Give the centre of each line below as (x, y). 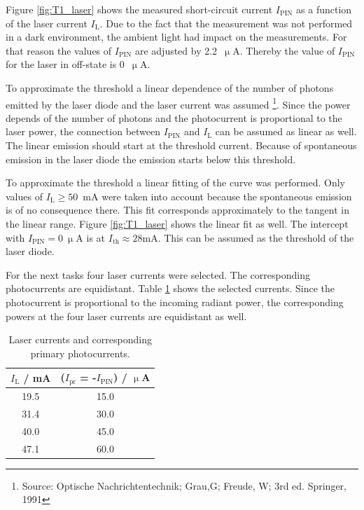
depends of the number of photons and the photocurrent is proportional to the (174, 117)
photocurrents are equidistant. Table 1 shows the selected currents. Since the (170, 288)
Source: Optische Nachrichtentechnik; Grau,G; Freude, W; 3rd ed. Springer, (184, 485)
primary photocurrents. (80, 353)
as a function (324, 9)
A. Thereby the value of (284, 50)
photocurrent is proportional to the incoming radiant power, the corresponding (175, 302)
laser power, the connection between (83, 131)
